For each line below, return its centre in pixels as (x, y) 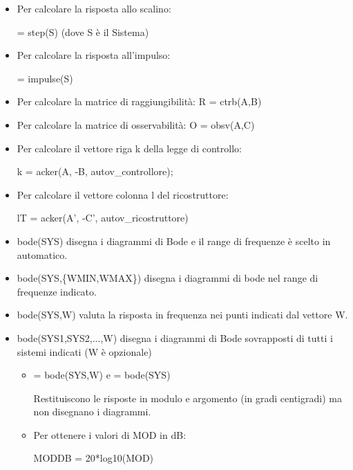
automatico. (42, 254)
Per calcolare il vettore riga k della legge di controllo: (129, 148)
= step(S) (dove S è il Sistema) (83, 31)
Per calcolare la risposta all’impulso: (94, 55)
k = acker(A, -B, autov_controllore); (95, 171)
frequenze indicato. (57, 291)
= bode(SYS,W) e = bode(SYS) (102, 375)
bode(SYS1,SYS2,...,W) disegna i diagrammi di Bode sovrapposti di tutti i (175, 337)
